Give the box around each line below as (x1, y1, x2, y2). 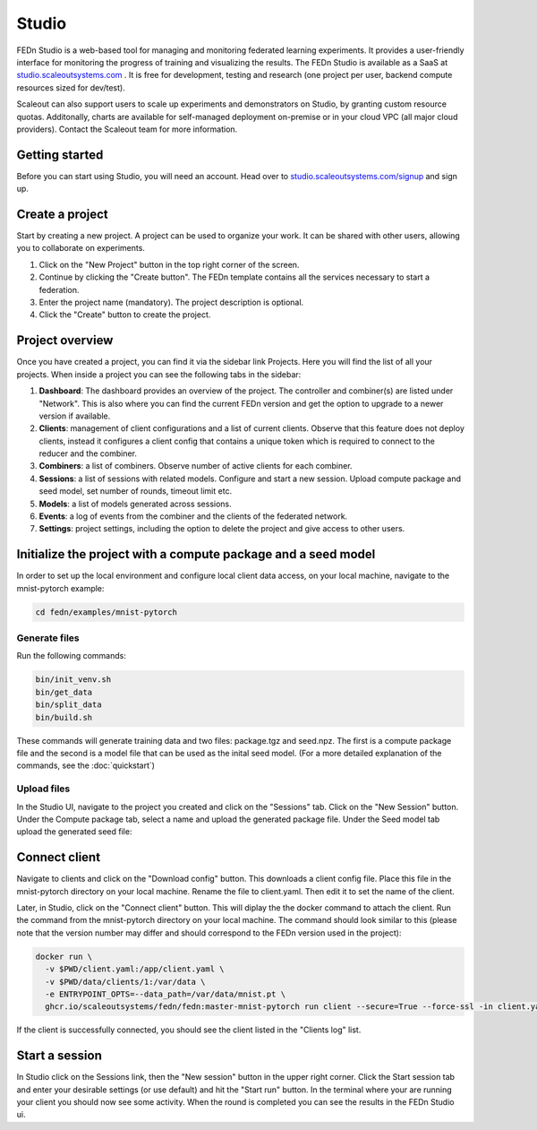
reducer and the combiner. (38, 448, 138, 459)
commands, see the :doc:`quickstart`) (16, 760, 156, 771)
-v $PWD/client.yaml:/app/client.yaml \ (45, 964, 225, 974)
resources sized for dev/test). (16, 82, 125, 93)
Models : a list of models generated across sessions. (38, 498, 232, 509)
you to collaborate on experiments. (16, 243, 145, 254)
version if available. (38, 410, 111, 421)
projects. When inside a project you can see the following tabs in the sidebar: (16, 368, 302, 380)
